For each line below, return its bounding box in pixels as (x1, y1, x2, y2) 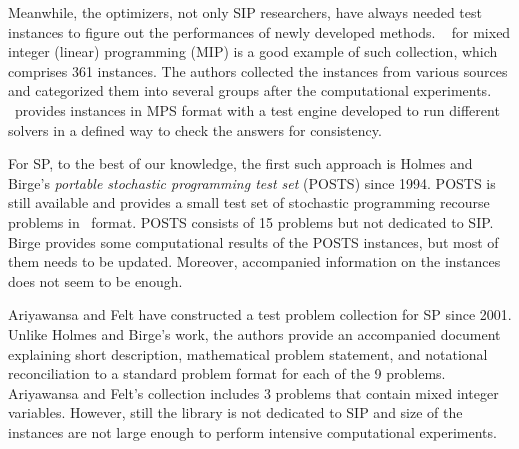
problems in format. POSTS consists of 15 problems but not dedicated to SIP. (8, 211, 494, 232)
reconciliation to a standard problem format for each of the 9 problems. (8, 363, 446, 384)
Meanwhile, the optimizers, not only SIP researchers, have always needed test (8, 2, 482, 22)
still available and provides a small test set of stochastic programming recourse (8, 192, 490, 213)
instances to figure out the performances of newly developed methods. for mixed (8, 21, 511, 42)
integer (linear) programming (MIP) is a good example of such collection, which (8, 41, 498, 62)
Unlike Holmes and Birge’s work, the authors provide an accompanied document (8, 323, 501, 344)
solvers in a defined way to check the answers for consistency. (8, 119, 382, 140)
